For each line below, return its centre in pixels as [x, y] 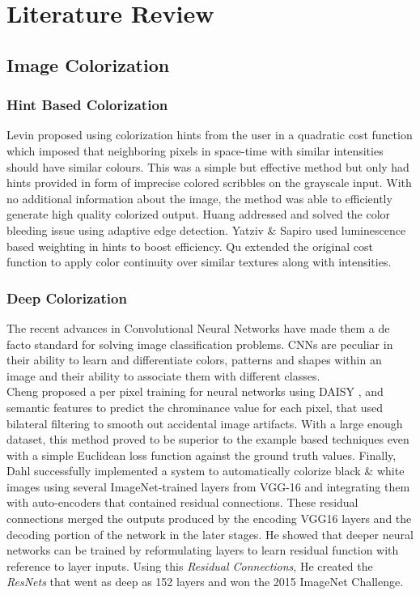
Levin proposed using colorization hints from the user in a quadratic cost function [210, 135]
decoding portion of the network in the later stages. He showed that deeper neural [210, 534]
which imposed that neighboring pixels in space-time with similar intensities [195, 150]
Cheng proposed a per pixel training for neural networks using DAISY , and [195, 391]
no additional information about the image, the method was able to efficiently [199, 198]
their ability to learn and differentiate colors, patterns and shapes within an [194, 360]
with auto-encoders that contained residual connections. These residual [182, 502]
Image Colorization [88, 64]
